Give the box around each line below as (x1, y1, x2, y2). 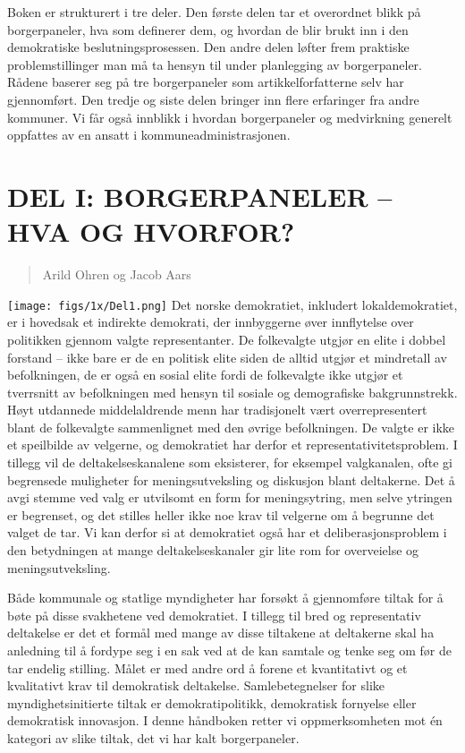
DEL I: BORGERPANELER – (7, 177, 393, 214)
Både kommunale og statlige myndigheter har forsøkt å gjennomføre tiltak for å (7, 588, 444, 607)
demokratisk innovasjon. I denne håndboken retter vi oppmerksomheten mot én (7, 711, 443, 730)
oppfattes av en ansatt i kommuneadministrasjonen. (7, 125, 291, 144)
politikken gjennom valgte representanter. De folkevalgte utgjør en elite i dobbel (7, 329, 446, 348)
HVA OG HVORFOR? (7, 213, 295, 250)
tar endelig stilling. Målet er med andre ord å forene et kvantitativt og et (7, 658, 408, 677)
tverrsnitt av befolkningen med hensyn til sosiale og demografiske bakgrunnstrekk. (7, 382, 458, 401)
